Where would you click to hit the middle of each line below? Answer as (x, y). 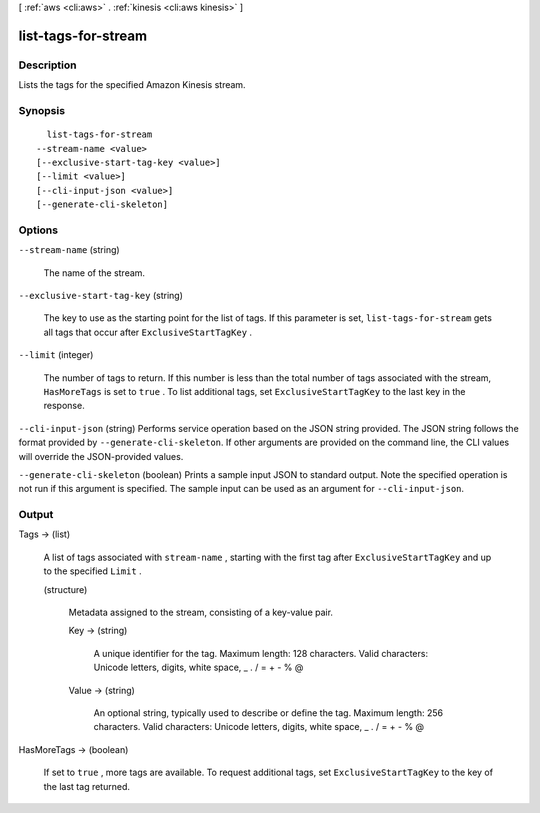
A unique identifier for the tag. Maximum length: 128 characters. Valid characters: (261, 653)
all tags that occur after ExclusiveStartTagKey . (148, 332)
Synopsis (41, 110)
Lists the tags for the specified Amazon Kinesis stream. (132, 85)
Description (47, 65)
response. (64, 406)
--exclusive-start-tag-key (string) (101, 295)
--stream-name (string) (69, 250)
